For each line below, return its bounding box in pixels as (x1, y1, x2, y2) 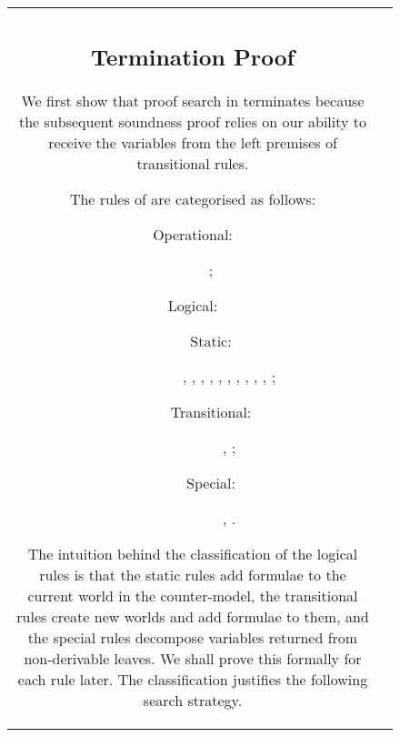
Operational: (153, 223, 233, 245)
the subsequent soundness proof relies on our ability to (18, 110, 367, 132)
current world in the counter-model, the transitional (27, 584, 358, 606)
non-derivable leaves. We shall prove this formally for (24, 647, 362, 669)
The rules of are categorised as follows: (69, 187, 316, 209)
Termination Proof (90, 40, 295, 72)
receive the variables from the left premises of (48, 131, 337, 153)
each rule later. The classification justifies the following (17, 668, 368, 690)
